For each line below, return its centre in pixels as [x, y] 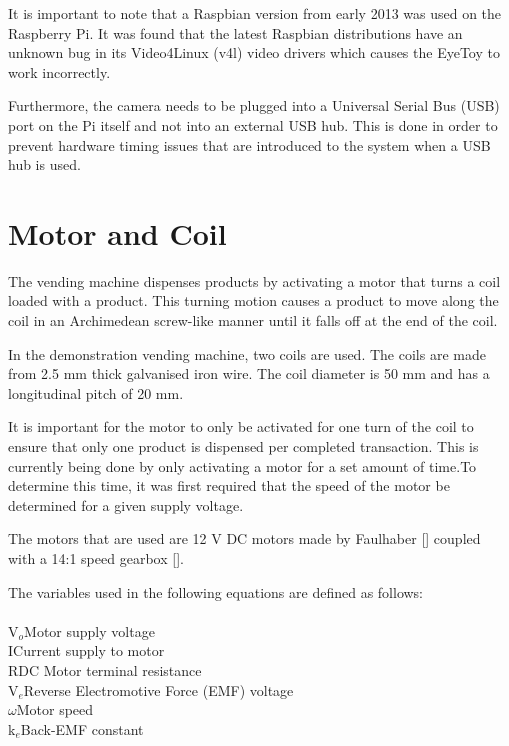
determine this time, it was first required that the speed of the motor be [229, 485]
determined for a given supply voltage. [126, 504]
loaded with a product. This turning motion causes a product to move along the [253, 300]
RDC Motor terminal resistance [105, 669]
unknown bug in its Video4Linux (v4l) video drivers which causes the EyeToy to [254, 52]
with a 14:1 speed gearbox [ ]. [96, 558]
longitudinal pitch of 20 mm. [96, 392]
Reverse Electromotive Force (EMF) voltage [158, 689]
